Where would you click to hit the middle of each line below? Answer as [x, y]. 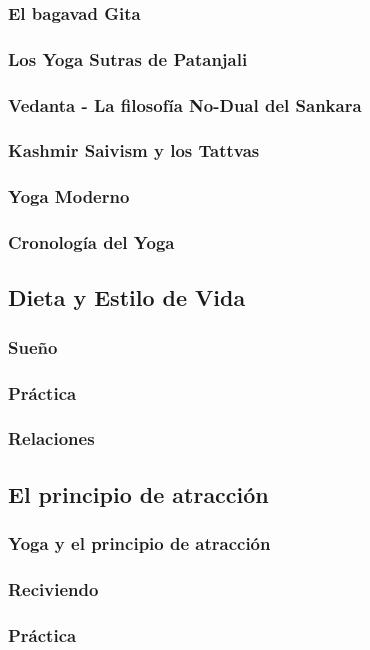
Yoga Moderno [69, 196]
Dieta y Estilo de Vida [127, 297]
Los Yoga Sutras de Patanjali [128, 58]
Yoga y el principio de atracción [139, 543]
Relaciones [51, 438]
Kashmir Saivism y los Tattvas [134, 150]
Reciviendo [53, 588]
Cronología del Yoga [91, 242]
